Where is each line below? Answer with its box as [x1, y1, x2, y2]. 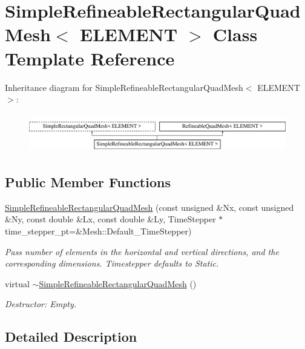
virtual [5, 277, 30, 290]
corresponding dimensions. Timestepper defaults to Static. [5, 257, 219, 270]
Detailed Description [5, 327, 137, 346]
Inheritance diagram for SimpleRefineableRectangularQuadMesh [5, 81, 243, 93]
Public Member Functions [5, 173, 171, 191]
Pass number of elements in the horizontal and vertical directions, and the [5, 245, 279, 258]
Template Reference [5, 45, 175, 70]
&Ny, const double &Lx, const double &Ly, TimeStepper [5, 213, 216, 225]
